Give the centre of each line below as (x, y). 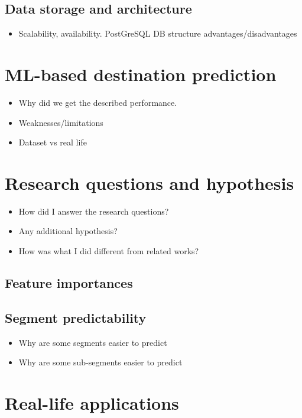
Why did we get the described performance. (98, 102)
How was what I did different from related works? (109, 251)
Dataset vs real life (53, 142)
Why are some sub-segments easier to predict (100, 362)
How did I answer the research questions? (94, 211)
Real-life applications (92, 402)
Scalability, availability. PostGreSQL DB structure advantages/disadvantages (158, 33)
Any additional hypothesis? (68, 231)
